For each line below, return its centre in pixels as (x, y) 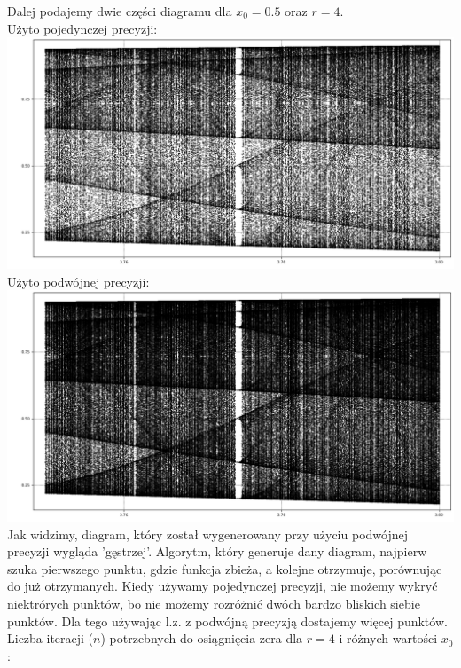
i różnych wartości (388, 638)
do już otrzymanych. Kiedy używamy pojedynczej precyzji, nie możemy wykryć (223, 586)
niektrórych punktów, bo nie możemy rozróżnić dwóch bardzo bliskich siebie (214, 604)
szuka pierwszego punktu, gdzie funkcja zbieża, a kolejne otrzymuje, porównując (225, 568)
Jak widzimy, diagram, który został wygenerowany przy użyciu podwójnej (207, 534)
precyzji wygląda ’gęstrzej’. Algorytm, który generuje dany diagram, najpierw (217, 551)
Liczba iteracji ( (51, 638)
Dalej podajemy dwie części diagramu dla (120, 11)
